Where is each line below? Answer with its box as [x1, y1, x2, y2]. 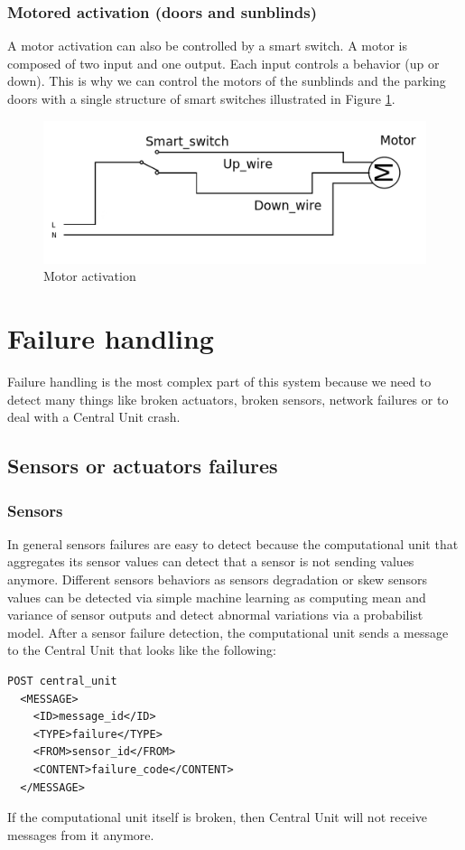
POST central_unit [7, 675, 117, 688]
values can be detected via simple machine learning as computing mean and [7, 587, 426, 606]
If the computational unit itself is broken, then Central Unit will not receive [7, 808, 428, 827]
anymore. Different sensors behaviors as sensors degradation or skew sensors [7, 570, 427, 589]
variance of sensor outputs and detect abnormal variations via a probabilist [7, 605, 423, 624]
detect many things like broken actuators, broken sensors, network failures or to [7, 389, 449, 408]
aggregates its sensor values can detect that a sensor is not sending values [7, 552, 414, 571]
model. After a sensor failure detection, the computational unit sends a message [7, 622, 449, 641]
